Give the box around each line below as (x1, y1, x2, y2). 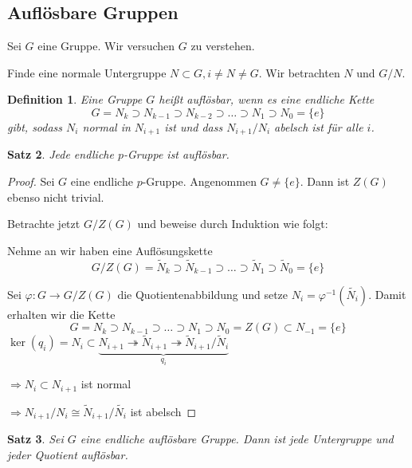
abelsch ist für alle (274, 118, 363, 135)
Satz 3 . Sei (7, 431, 64, 447)
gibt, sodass (7, 118, 63, 135)
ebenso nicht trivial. (7, 188, 104, 205)
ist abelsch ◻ (130, 403, 197, 419)
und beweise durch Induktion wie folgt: (137, 215, 328, 232)
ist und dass (164, 118, 223, 135)
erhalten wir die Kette (7, 305, 116, 322)
